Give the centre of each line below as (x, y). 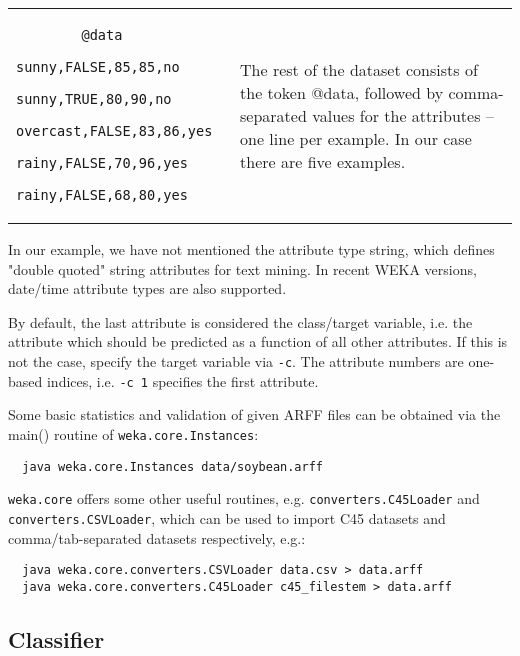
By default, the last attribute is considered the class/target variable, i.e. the (240, 321)
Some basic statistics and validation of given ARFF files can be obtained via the (254, 414)
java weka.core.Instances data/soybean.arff (172, 466)
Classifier (56, 638)
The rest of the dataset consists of (359, 69)
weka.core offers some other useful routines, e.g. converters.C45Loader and (244, 498)
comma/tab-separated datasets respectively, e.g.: (157, 537)
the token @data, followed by (342, 92)
